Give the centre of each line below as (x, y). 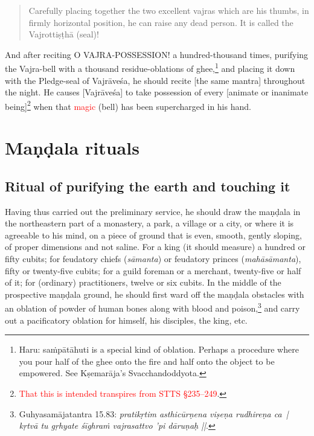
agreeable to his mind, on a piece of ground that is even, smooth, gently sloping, (153, 235)
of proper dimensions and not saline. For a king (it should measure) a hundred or (155, 247)
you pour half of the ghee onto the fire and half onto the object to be (147, 361)
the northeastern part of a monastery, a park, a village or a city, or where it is (149, 223)
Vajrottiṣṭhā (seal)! (64, 34)
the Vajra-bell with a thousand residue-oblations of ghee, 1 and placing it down (150, 68)
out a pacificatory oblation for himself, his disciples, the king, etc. (126, 320)
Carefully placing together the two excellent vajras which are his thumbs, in (169, 10)
